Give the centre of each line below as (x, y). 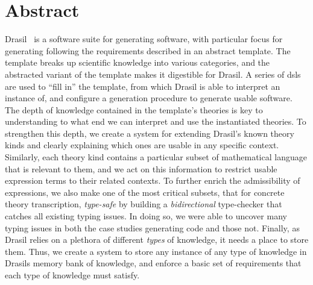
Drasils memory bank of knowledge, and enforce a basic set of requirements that (153, 263)
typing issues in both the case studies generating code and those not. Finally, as (152, 227)
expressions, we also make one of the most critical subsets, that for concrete (145, 192)
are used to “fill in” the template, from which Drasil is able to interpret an (143, 86)
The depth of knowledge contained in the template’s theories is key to (134, 109)
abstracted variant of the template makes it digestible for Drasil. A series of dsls (153, 74)
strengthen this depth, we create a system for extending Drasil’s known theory (150, 133)
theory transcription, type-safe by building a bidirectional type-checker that (144, 204)
